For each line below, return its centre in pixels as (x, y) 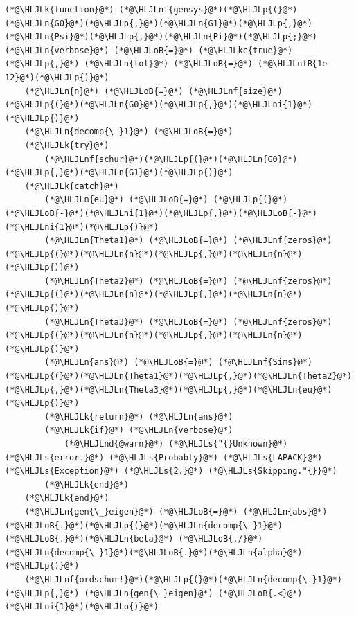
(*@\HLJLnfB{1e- (295, 64)
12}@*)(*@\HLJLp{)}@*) (57, 77)
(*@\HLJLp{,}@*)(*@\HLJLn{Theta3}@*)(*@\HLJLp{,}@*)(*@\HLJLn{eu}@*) (169, 390)
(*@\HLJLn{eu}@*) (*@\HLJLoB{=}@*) (126, 200)
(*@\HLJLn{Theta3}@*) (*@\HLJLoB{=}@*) (136, 322)
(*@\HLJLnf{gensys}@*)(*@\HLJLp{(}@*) (208, 10)
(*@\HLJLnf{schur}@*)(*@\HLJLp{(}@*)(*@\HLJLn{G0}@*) (171, 159)
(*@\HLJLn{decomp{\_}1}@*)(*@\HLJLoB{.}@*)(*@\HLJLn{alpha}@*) (154, 552)
